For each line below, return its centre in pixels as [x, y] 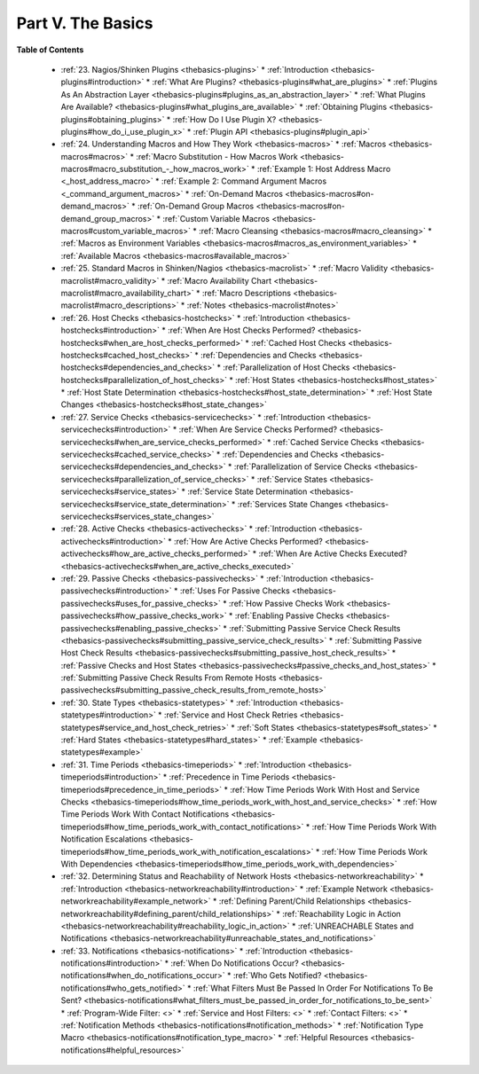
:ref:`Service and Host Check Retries [231, 715]
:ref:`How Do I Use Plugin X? [224, 119]
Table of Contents [50, 50]
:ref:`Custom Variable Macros [216, 218]
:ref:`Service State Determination [247, 491]
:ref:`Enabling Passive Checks [289, 615]
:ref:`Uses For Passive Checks [235, 591]
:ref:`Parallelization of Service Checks [303, 466]
